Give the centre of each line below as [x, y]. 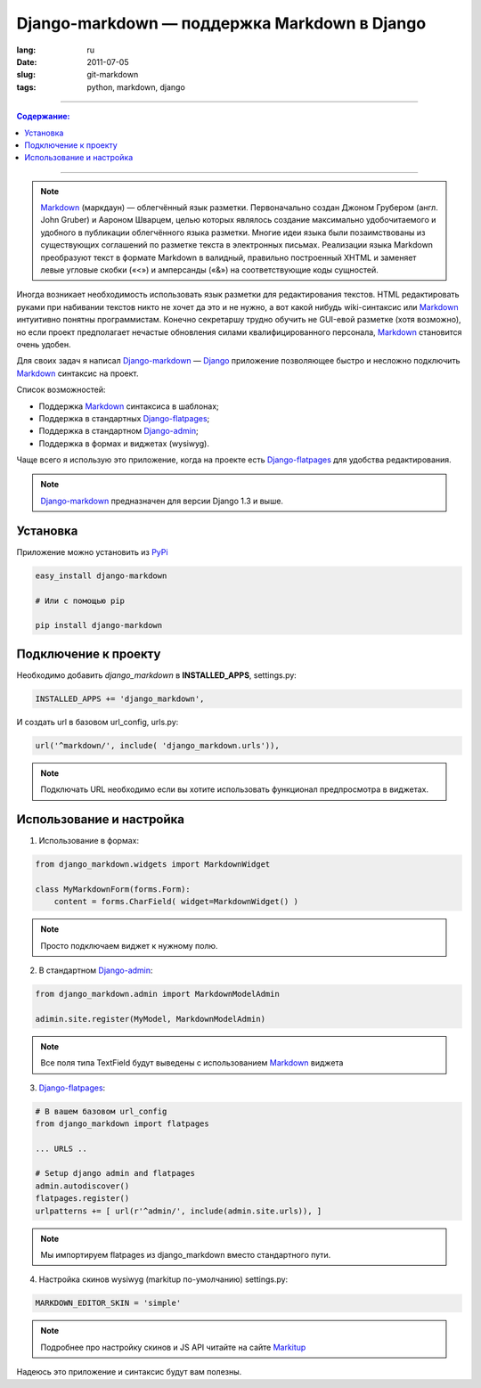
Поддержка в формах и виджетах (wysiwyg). [124, 443]
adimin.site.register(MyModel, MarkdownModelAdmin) [151, 1019]
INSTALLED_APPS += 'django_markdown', [120, 698]
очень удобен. [44, 344]
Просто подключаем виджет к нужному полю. [129, 945]
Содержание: [43, 117]
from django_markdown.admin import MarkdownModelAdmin [157, 994]
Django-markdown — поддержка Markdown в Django [221, 23]
